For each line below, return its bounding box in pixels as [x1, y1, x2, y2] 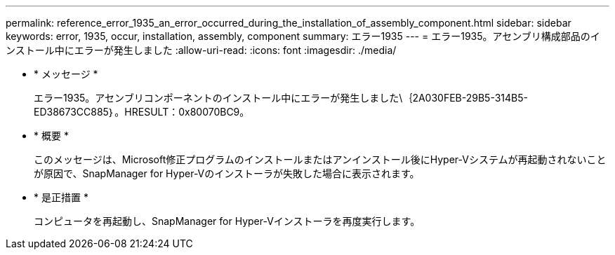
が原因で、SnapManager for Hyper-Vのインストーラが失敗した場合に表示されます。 [34, 167, 420, 179]
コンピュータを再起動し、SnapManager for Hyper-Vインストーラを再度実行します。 [34, 215, 421, 227]
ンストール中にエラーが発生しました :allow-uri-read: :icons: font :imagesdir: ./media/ [6, 44, 397, 56]
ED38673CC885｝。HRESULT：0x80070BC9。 [34, 106, 250, 118]
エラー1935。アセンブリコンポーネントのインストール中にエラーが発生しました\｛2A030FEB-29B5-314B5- [34, 92, 528, 104]
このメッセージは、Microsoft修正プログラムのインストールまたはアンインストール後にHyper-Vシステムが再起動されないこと [34, 153, 607, 165]
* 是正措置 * [34, 191, 88, 203]
